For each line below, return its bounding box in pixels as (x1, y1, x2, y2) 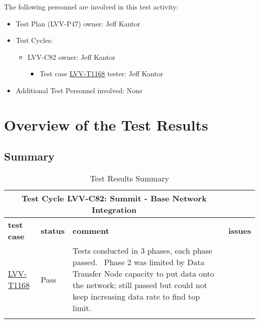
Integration (92, 204, 137, 216)
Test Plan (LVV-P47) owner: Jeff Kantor (15, 18, 140, 28)
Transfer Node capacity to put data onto (72, 268, 214, 280)
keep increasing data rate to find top (72, 291, 200, 303)
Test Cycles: (15, 35, 53, 45)
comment (72, 224, 110, 236)
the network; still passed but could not (72, 279, 207, 291)
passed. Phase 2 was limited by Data (72, 256, 205, 268)
